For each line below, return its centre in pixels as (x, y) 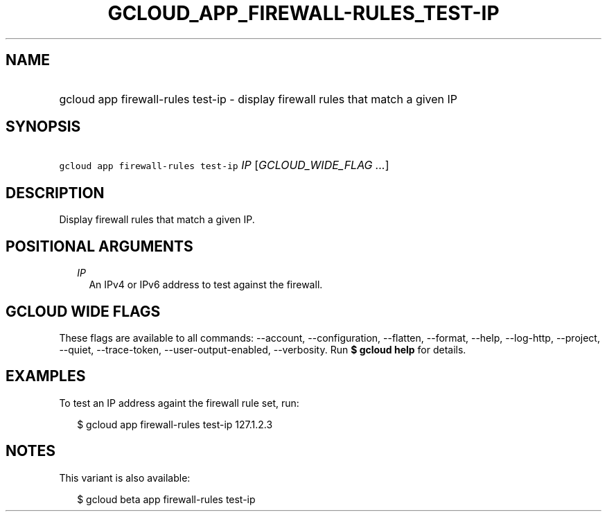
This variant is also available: (125, 477)
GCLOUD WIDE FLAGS (83, 311)
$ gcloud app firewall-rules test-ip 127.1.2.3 (175, 424)
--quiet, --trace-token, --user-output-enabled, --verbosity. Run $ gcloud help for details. (263, 349)
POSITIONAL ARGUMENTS (99, 246)
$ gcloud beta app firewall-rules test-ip (166, 499)
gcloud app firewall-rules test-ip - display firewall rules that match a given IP (258, 99)
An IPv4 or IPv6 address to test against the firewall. (206, 285)
